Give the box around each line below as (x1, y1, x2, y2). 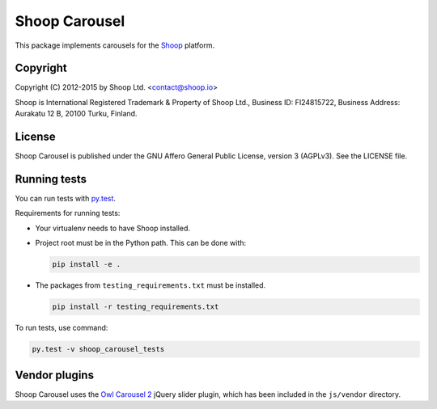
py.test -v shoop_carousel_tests (32, 344, 165, 354)
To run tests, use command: (15, 323, 108, 333)
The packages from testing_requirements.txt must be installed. (35, 280, 266, 290)
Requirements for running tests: (15, 209, 121, 218)
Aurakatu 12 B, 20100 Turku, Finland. (15, 109, 138, 119)
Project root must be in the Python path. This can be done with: (35, 238, 247, 248)
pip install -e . (52, 259, 121, 269)
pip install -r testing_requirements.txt (52, 302, 219, 311)
